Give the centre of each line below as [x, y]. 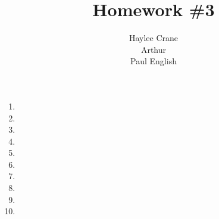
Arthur [154, 49]
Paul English [154, 61]
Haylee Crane [154, 38]
